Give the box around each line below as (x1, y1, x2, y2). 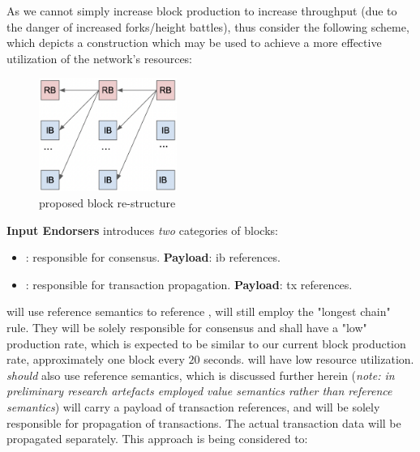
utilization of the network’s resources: (6, 49, 193, 66)
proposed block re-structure (39, 194, 176, 211)
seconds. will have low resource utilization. (204, 351, 414, 368)
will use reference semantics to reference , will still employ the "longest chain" (6, 303, 391, 320)
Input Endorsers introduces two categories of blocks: (6, 221, 278, 238)
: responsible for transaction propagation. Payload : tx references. (25, 275, 353, 292)
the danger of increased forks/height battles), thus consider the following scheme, (6, 18, 409, 35)
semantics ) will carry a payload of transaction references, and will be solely (6, 398, 380, 415)
